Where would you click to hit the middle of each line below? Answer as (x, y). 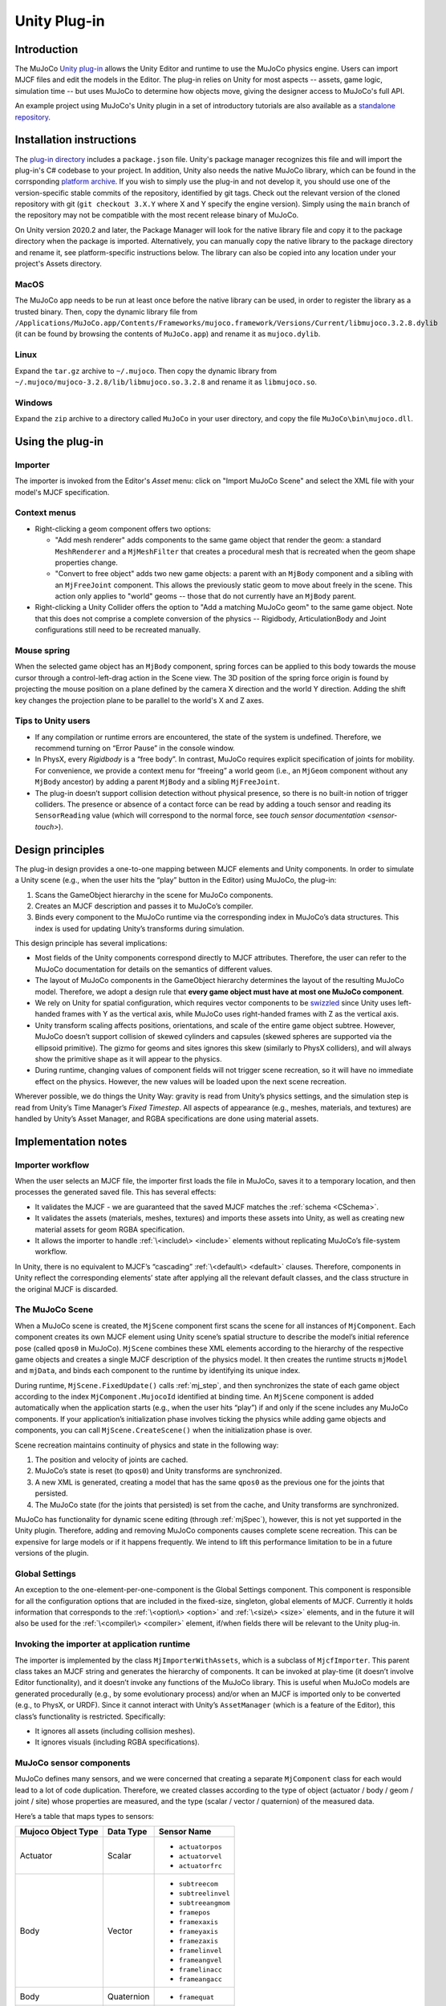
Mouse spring (43, 650)
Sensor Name (185, 1832)
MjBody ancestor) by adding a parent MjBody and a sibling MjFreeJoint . (157, 782)
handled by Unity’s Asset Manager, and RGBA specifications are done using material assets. (167, 1119)
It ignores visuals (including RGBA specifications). (117, 1742)
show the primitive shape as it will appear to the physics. (128, 1058)
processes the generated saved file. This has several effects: (116, 1192)
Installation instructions (75, 140)
